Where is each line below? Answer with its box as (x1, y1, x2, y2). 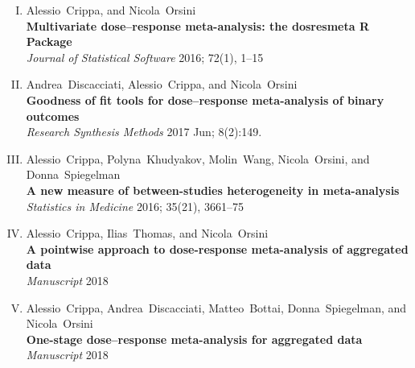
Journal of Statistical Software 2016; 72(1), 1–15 (26, 48, 264, 65)
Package (26, 33, 72, 50)
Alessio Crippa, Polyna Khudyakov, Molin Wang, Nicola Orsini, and (26, 150, 370, 167)
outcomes (26, 107, 80, 124)
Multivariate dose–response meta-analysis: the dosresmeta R (26, 17, 369, 34)
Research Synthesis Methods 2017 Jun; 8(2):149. (26, 123, 262, 140)
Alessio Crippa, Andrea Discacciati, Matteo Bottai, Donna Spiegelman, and (26, 299, 407, 316)
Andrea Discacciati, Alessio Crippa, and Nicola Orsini (26, 76, 298, 93)
